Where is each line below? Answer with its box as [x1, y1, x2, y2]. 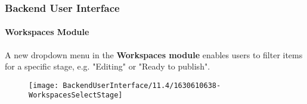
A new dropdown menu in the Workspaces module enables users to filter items [5, 48, 303, 61]
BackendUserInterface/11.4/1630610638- [63, 81, 221, 90]
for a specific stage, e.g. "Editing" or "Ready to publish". [5, 60, 210, 73]
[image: [29, 81, 59, 90]
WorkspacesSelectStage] [29, 91, 123, 100]
